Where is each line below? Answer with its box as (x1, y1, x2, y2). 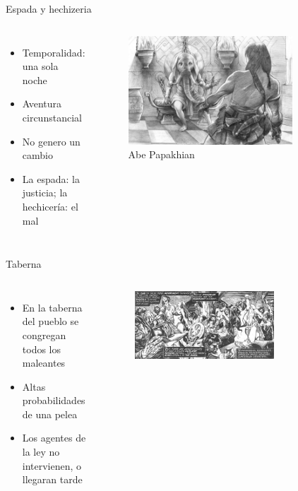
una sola (22, 59, 59, 73)
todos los (22, 341, 61, 356)
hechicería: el (22, 199, 78, 213)
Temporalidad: (22, 45, 85, 59)
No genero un (22, 134, 81, 148)
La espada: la (22, 171, 80, 186)
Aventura (22, 96, 62, 111)
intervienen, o (22, 458, 82, 473)
